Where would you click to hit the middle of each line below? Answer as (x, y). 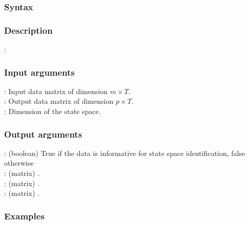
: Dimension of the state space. (53, 111)
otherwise (19, 163)
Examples (24, 216)
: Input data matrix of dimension (56, 91)
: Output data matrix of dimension (59, 101)
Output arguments (43, 134)
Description (28, 30)
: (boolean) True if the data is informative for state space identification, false (125, 153)
